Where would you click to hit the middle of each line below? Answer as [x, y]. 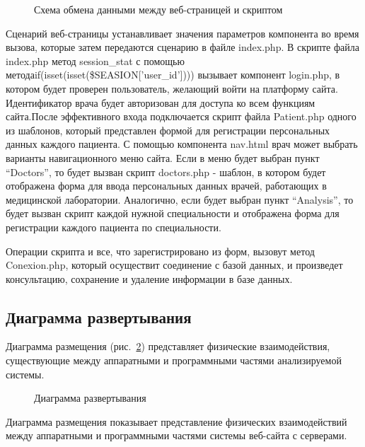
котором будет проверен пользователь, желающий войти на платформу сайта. [172, 88]
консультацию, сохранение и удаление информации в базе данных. [149, 278]
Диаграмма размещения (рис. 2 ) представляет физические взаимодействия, [168, 346]
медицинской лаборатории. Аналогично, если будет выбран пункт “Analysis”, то [180, 199]
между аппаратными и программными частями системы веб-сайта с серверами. [176, 435]
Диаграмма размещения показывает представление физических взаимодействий [176, 421]
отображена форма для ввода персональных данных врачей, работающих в [166, 186]
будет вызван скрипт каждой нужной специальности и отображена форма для [173, 213]
